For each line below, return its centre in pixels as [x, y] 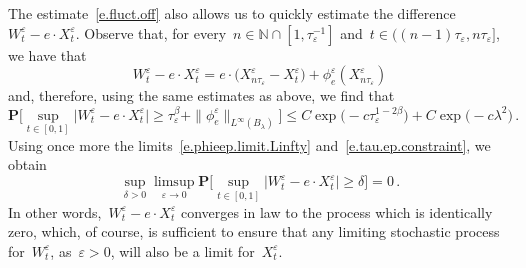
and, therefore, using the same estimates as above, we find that [201, 95]
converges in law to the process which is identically [336, 211]
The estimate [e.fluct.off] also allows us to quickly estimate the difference [232, 13]
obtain [27, 164]
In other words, [55, 211]
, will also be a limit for [182, 250]
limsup [174, 182]
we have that [47, 54]
